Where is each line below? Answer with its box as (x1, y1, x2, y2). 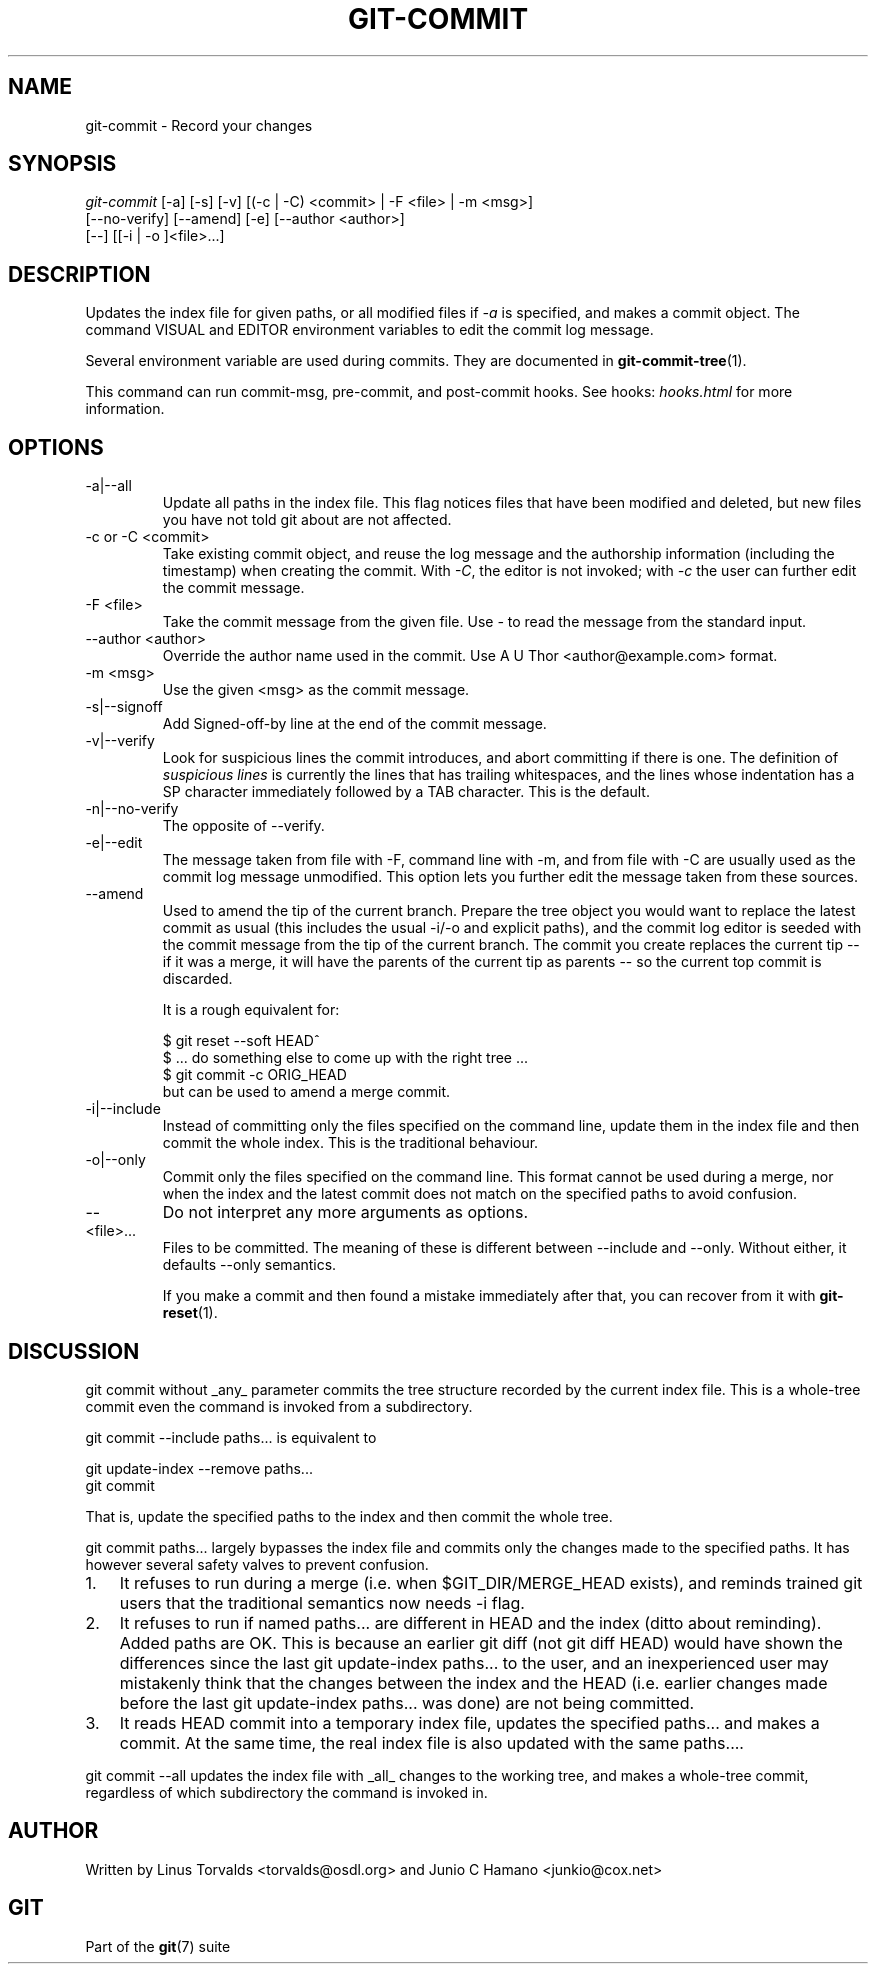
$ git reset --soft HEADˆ (162, 1032, 320, 1050)
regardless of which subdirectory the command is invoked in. (85, 1783, 488, 1801)
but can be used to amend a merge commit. (162, 1083, 451, 1101)
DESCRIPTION (8, 261, 151, 287)
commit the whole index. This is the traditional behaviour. (162, 1134, 539, 1152)
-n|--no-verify (85, 800, 179, 818)
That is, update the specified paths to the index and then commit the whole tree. (85, 1507, 613, 1525)
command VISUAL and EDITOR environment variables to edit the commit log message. (85, 321, 654, 339)
